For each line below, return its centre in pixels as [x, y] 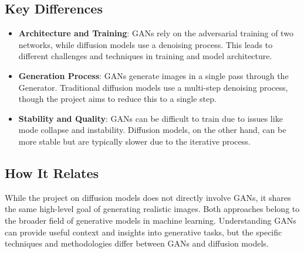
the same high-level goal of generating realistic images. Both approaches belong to [152, 209]
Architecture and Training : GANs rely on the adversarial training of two [156, 33]
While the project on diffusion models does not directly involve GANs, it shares [148, 197]
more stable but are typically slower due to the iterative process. [134, 141]
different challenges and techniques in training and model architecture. [145, 56]
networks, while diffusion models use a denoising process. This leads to [146, 44]
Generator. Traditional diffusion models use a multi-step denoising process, [153, 87]
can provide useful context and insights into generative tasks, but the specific [143, 232]
